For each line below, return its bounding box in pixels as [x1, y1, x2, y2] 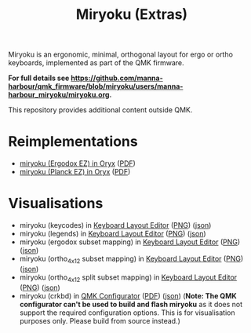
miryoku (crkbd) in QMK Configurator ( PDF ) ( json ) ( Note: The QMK [19, 291, 237, 300]
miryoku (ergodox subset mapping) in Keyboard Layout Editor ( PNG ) [19, 237, 241, 247]
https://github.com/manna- [70, 73, 163, 83]
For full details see [8, 73, 70, 83]
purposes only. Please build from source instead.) [19, 316, 180, 325]
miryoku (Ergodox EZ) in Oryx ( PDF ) [19, 159, 136, 168]
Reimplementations [8, 133, 139, 151]
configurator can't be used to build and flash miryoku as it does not [19, 299, 243, 309]
